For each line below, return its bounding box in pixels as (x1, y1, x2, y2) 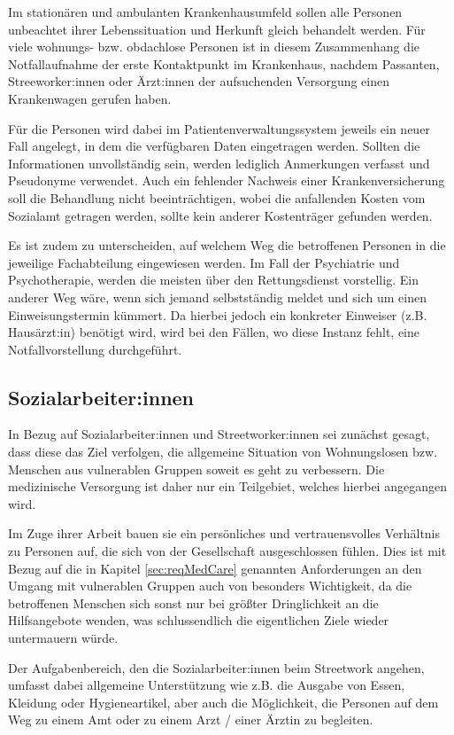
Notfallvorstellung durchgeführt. (8, 340, 182, 358)
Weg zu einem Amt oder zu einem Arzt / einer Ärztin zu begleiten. (8, 710, 373, 729)
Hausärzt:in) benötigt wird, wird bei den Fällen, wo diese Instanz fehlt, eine (8, 323, 419, 341)
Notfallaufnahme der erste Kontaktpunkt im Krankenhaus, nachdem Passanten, (8, 54, 440, 73)
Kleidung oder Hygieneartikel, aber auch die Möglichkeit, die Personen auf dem (8, 692, 439, 711)
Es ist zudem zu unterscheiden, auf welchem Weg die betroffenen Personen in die (8, 236, 446, 254)
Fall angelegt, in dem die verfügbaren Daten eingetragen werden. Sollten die (8, 137, 420, 155)
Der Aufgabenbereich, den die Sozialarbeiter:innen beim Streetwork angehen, (8, 658, 425, 676)
